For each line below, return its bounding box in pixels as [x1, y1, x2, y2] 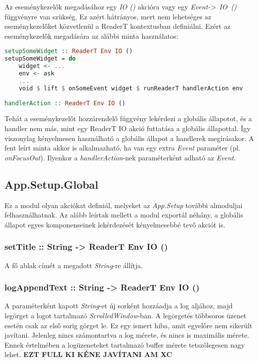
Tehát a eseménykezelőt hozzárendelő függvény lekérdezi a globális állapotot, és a [4, 113, 252, 124]
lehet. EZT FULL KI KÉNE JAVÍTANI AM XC [4, 349, 172, 360]
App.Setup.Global [4, 176, 98, 192]
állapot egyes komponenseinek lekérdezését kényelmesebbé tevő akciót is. [4, 219, 226, 229]
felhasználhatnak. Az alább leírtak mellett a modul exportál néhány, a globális [4, 210, 244, 220]
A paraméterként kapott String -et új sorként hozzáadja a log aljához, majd [4, 300, 233, 311]
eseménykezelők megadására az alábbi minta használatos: [4, 30, 178, 41]
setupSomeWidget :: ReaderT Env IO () [4, 48, 133, 55]
